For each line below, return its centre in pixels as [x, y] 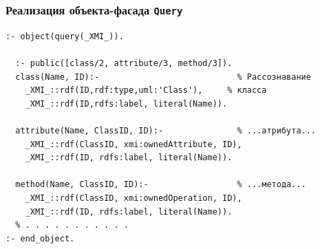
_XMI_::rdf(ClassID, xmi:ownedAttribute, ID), [134, 144]
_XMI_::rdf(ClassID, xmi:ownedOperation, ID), [134, 198]
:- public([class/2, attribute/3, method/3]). [124, 63]
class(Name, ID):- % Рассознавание [163, 77]
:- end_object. [40, 238]
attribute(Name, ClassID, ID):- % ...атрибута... [166, 130]
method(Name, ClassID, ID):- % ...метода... [161, 185]
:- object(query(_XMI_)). [65, 36]
